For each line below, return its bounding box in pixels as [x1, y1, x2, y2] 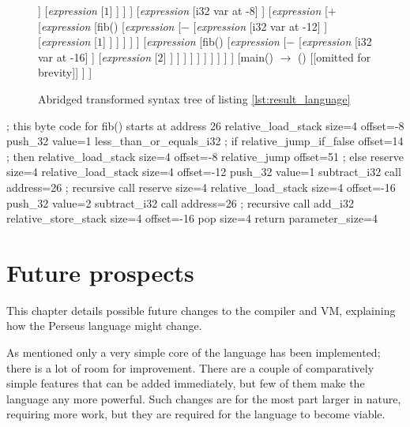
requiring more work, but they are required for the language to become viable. [6, 406, 386, 422]
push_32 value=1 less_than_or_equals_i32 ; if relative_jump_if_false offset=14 [6, 133, 404, 149]
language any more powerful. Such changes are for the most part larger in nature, [6, 390, 401, 406]
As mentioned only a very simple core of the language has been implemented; [6, 344, 381, 361]
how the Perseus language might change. [6, 317, 202, 334]
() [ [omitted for [297, 48, 371, 65]
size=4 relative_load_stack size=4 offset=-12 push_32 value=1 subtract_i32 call [6, 163, 401, 180]
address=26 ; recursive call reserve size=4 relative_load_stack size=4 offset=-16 [6, 178, 396, 195]
